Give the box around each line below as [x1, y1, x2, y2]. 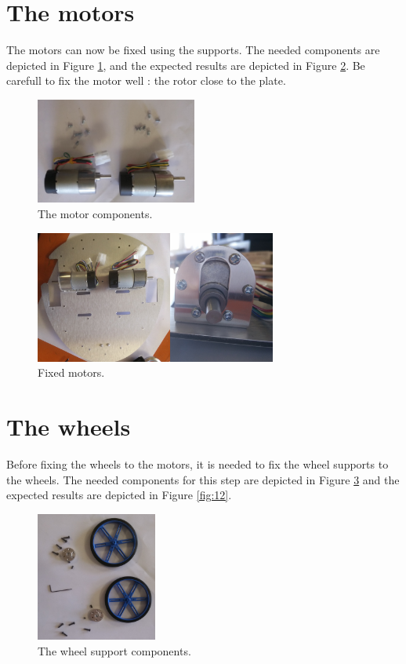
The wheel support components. [38, 642, 191, 659]
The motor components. [38, 205, 153, 221]
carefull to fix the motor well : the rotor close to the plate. [6, 72, 286, 89]
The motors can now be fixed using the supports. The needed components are [6, 42, 380, 58]
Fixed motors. [38, 364, 105, 381]
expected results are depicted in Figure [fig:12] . [6, 487, 232, 503]
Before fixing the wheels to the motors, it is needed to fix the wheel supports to [6, 456, 389, 472]
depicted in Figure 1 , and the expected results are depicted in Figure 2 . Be [6, 57, 365, 73]
